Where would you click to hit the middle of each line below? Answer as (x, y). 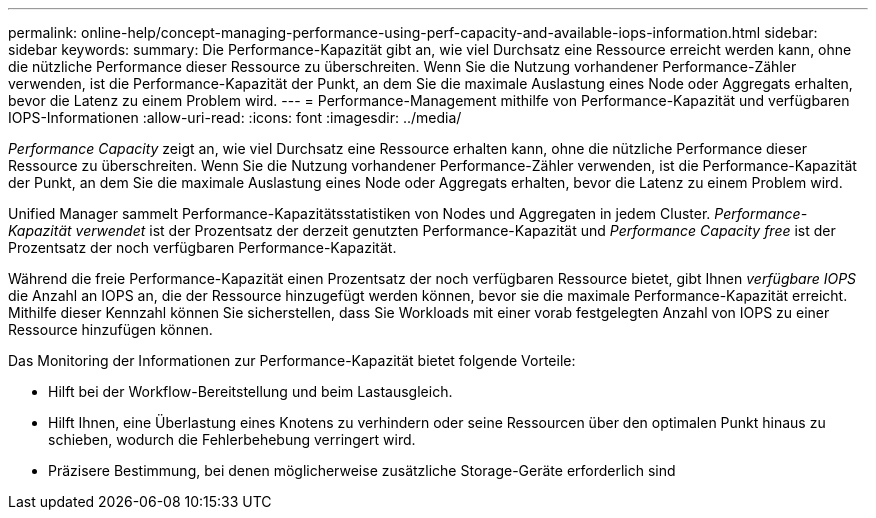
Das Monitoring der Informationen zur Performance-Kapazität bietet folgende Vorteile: (292, 360)
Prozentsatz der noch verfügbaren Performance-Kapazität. (202, 247)
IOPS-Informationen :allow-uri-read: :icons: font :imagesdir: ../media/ (235, 117)
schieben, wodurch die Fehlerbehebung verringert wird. (232, 439)
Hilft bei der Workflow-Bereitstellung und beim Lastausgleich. (250, 391)
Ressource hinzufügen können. (110, 329)
